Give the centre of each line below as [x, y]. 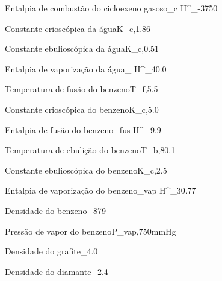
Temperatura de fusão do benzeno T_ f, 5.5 [82, 89]
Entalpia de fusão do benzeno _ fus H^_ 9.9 [83, 129]
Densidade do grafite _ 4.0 [51, 251]
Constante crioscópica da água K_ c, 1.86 [78, 28]
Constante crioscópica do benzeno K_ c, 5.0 [82, 109]
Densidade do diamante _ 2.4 [57, 271]
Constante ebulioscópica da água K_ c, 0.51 [82, 49]
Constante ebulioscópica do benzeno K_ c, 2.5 [86, 170]
